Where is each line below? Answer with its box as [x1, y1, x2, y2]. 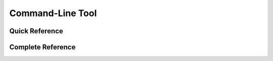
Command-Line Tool [9, 8, 97, 19]
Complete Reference [9, 43, 76, 51]
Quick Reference [9, 27, 63, 35]
